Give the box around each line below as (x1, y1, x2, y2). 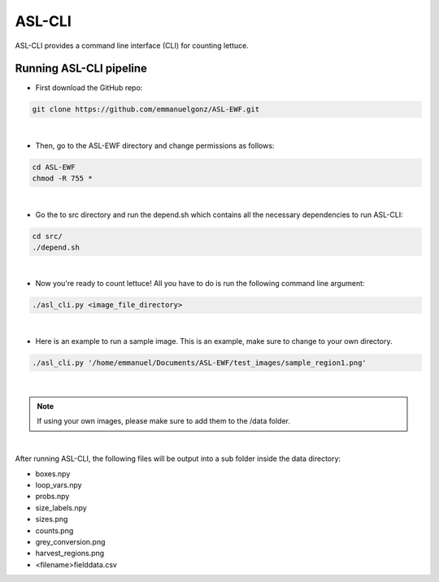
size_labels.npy (35, 502, 87, 512)
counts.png (35, 525, 74, 536)
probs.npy (35, 492, 70, 502)
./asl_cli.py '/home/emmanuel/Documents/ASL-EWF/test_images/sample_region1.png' (32, 358, 367, 367)
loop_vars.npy (35, 480, 82, 489)
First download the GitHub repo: (35, 83, 143, 93)
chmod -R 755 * (32, 174, 93, 183)
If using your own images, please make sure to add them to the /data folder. (37, 416, 290, 426)
